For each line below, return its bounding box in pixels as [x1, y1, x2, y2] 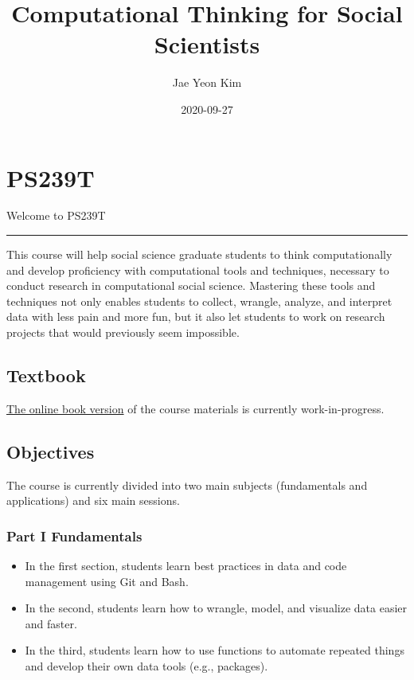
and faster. [25, 615, 77, 631]
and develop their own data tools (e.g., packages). [25, 657, 268, 674]
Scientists [154, 28, 260, 61]
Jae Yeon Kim [172, 74, 242, 91]
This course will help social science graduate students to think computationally [6, 246, 393, 263]
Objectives [6, 439, 95, 463]
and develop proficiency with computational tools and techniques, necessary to [6, 261, 389, 278]
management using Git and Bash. [25, 573, 189, 589]
